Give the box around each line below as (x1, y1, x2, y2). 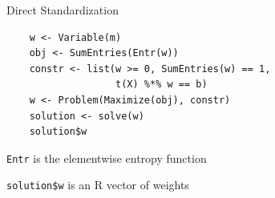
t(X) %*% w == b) (115, 79, 208, 91)
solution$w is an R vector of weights (6, 176, 189, 193)
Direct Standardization (6, 2, 119, 18)
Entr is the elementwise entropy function (6, 149, 207, 166)
